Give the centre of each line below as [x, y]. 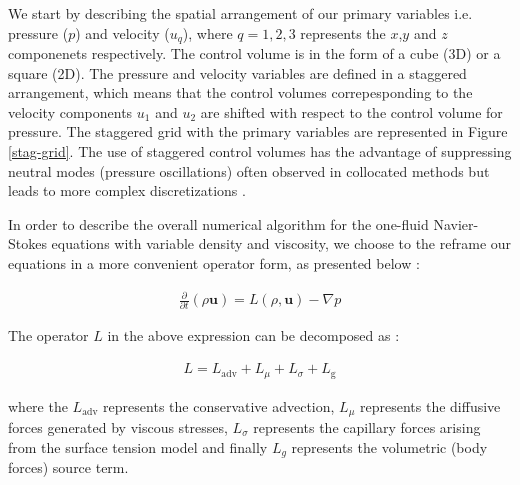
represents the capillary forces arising [367, 426]
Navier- [456, 223]
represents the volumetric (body [389, 446]
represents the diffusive [430, 405]
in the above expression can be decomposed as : [253, 335]
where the [38, 405]
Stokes [27, 243]
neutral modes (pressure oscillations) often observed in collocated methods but [249, 170]
